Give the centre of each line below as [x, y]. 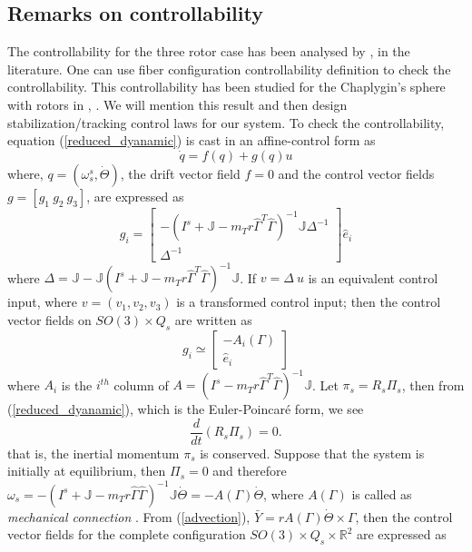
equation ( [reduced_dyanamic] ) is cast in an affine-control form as [192, 140]
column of [141, 384]
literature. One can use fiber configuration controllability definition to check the [229, 69]
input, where [43, 302]
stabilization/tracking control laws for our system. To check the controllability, [226, 122]
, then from [433, 384]
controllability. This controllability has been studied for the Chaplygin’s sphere [226, 87]
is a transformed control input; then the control [309, 302]
